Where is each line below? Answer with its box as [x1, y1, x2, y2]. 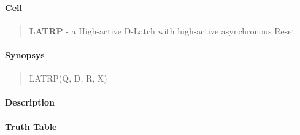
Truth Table [5, 120, 57, 133]
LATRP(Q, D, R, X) [29, 72, 107, 85]
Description [5, 96, 55, 109]
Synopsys [5, 48, 45, 61]
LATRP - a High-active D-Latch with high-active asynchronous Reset [29, 24, 296, 37]
